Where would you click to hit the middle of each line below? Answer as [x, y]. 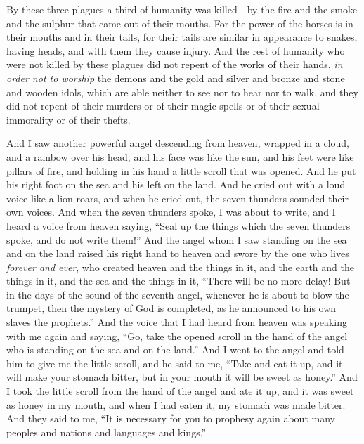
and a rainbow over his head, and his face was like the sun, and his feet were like [180, 156]
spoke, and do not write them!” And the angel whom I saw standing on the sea [177, 239]
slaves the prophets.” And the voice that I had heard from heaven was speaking [177, 322]
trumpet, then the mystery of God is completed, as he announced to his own [171, 308]
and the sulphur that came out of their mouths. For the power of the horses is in [180, 23]
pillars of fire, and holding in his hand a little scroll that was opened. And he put [181, 170]
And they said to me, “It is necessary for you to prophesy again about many [171, 418]
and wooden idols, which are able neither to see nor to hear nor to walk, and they [182, 92]
